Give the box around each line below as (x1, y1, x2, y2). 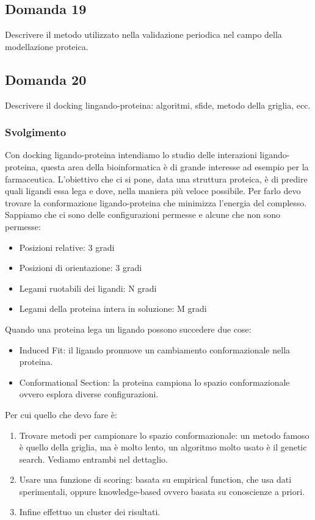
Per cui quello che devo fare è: (5, 408, 117, 421)
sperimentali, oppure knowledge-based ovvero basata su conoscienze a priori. (19, 485, 305, 497)
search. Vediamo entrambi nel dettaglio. (19, 452, 168, 465)
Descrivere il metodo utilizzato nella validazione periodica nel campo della (5, 28, 282, 41)
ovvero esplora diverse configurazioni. (19, 388, 159, 400)
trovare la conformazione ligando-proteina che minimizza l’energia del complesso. (5, 196, 307, 209)
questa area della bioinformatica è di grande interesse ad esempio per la (41, 161, 309, 173)
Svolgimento (5, 125, 67, 140)
